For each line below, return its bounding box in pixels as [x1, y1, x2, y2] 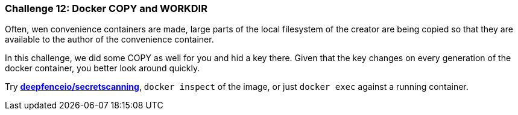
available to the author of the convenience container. [5, 34, 214, 45]
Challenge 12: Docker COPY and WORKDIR [5, 2, 207, 14]
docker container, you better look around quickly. [5, 63, 200, 74]
